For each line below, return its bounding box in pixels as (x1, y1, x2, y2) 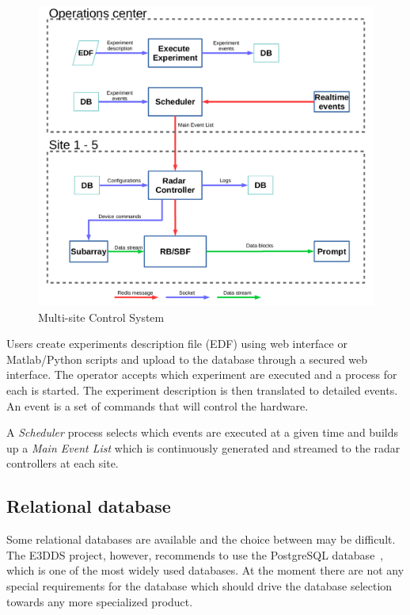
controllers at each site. (6, 455, 119, 472)
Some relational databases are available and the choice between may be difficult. (6, 531, 396, 548)
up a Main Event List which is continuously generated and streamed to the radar (6, 439, 401, 456)
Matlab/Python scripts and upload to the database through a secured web (6, 350, 368, 367)
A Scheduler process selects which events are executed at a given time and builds (6, 424, 398, 441)
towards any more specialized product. (6, 593, 193, 609)
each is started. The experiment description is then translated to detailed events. (6, 382, 398, 398)
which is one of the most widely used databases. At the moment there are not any (6, 562, 404, 579)
